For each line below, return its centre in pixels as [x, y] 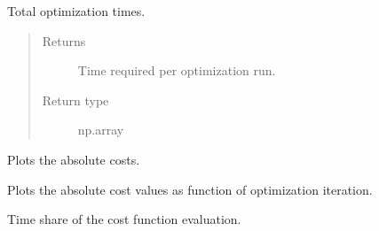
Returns [64, 40]
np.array [101, 130]
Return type [75, 100]
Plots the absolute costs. [74, 159]
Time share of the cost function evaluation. [124, 219]
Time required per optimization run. [177, 70]
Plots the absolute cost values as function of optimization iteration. [190, 189]
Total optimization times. [76, 11]
